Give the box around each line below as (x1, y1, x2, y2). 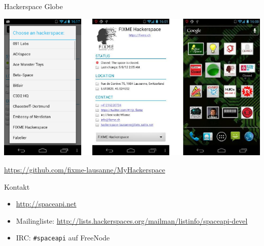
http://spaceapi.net (16, 198, 77, 209)
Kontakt (4, 181, 30, 192)
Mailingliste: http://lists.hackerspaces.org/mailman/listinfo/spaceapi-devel (16, 215, 248, 226)
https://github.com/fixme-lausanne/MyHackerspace (4, 164, 166, 174)
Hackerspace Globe (4, 1, 63, 11)
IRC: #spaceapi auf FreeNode (16, 232, 110, 243)
